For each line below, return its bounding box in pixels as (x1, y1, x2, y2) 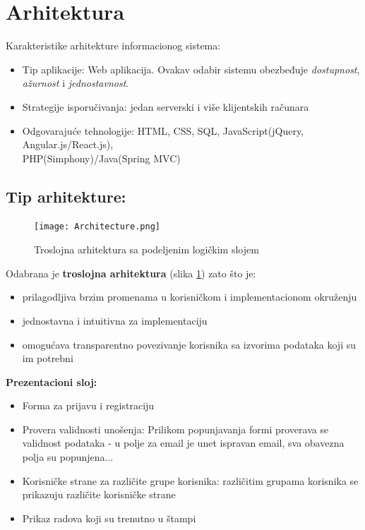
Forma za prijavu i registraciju (22, 398, 155, 413)
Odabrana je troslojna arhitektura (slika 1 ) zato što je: (6, 265, 256, 280)
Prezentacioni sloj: (6, 374, 97, 389)
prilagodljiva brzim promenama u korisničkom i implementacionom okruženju (22, 289, 357, 304)
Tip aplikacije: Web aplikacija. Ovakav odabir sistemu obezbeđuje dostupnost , (22, 61, 360, 76)
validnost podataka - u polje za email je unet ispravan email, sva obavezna (22, 435, 345, 450)
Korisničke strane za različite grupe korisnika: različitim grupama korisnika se (22, 473, 359, 488)
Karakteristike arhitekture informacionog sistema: (6, 38, 221, 53)
